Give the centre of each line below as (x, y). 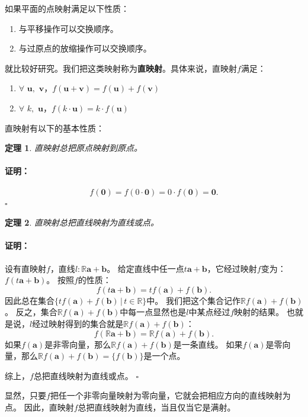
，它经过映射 (232, 268)
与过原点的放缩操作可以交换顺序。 (85, 48)
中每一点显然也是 (153, 312)
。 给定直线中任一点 (145, 268)
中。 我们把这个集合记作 (193, 300)
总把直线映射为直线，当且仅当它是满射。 (157, 407)
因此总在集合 (30, 300)
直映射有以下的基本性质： (54, 128)
